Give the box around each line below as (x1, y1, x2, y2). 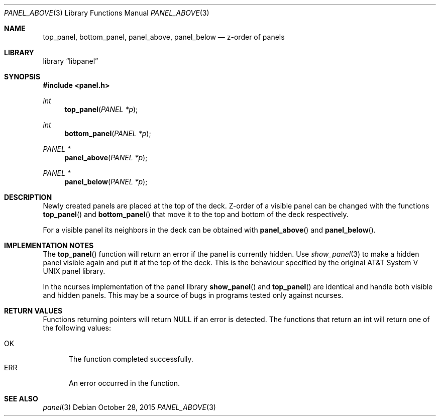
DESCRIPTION (4, 193, 52, 201)
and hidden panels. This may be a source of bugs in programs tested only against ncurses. (43, 291, 344, 299)
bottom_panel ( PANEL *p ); (64, 129, 151, 138)
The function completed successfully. (69, 355, 193, 363)
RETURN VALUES (4, 306, 63, 315)
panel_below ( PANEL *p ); (64, 177, 148, 186)
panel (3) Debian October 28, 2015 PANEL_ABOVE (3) (43, 403, 216, 411)
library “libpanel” (43, 57, 98, 65)
